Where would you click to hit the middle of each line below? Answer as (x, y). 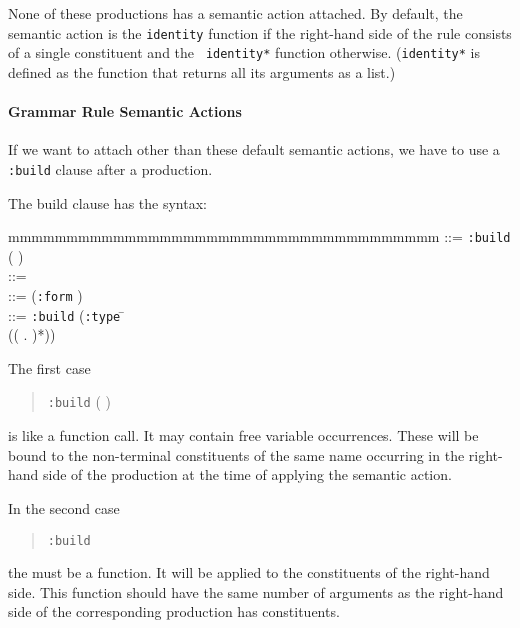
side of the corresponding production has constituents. (174, 611)
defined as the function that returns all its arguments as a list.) (202, 71)
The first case (49, 367)
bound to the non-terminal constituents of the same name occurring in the (236, 454)
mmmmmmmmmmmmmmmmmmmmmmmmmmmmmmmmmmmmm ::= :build (259, 236)
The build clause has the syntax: (107, 202)
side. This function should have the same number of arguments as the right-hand (256, 591)
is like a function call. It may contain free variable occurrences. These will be (243, 435)
